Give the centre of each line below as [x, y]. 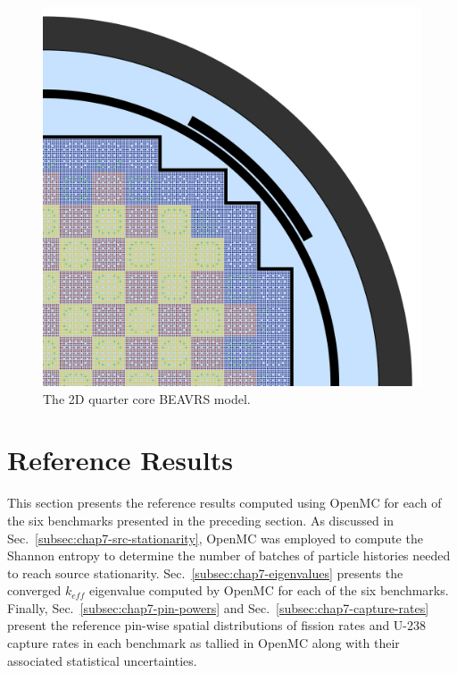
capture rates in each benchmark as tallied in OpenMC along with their [204, 643]
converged [34, 590]
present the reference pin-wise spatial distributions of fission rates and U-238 [217, 625]
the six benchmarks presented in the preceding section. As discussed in [201, 520]
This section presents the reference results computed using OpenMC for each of [224, 503]
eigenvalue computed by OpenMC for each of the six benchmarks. [269, 590]
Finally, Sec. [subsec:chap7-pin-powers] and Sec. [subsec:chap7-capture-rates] [218, 607]
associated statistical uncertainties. [102, 660]
